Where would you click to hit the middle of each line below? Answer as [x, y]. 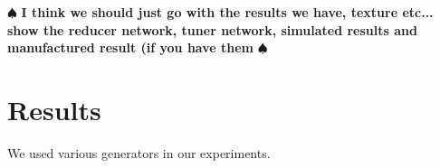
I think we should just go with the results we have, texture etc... [227, 12]
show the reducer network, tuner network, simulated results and [212, 29]
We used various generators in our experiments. [139, 152]
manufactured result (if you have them [131, 47]
